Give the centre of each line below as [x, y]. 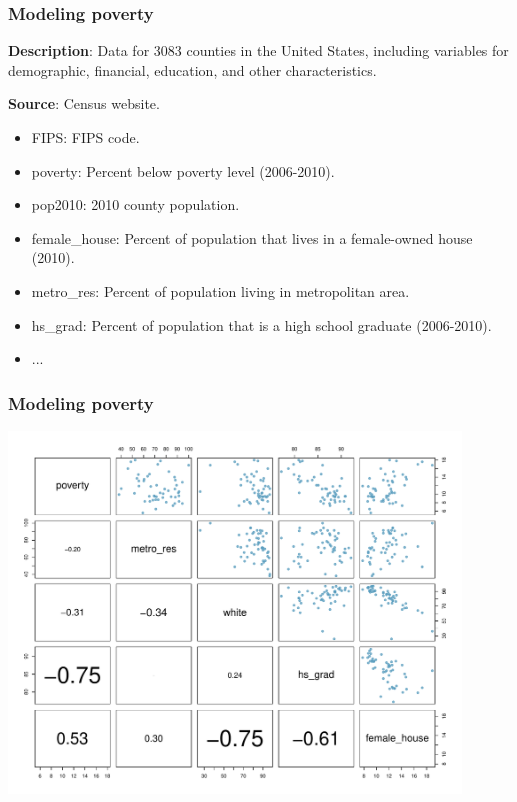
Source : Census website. [84, 103]
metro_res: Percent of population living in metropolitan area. [220, 290]
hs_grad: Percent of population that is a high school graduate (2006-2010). [261, 324]
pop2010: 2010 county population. [135, 204]
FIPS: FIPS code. [85, 137]
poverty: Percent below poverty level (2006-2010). [183, 170]
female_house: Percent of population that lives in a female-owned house [252, 237]
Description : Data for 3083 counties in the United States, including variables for [258, 50]
